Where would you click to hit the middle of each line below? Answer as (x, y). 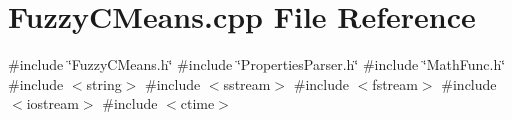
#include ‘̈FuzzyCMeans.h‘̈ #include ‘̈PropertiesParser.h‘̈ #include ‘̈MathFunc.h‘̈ (257, 64)
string (104, 83)
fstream (395, 83)
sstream (247, 83)
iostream (52, 103)
